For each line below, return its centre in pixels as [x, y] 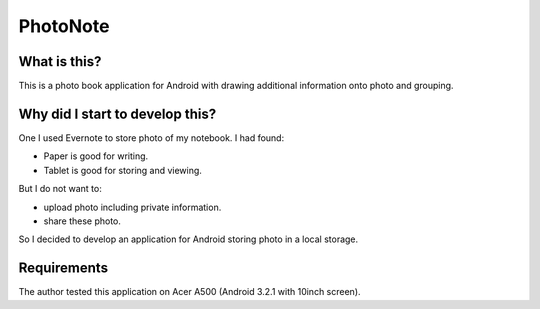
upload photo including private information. [132, 207]
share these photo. [82, 221]
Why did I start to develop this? [117, 113]
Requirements [63, 268]
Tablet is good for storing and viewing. [122, 170]
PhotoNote [64, 26]
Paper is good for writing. [96, 156]
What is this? [60, 61]
